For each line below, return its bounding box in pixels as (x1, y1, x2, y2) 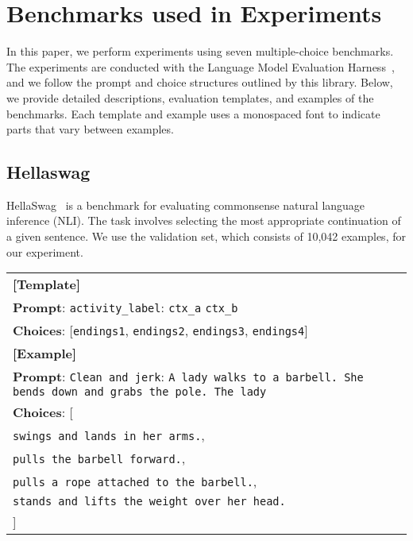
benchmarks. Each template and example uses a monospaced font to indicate (6, 105, 380, 122)
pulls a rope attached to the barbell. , (13, 472, 257, 491)
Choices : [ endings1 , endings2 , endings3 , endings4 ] (13, 321, 308, 340)
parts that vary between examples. (6, 121, 174, 137)
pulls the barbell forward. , (13, 449, 186, 468)
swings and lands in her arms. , (13, 426, 205, 445)
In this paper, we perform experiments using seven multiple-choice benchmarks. (6, 43, 394, 60)
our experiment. (6, 243, 83, 260)
